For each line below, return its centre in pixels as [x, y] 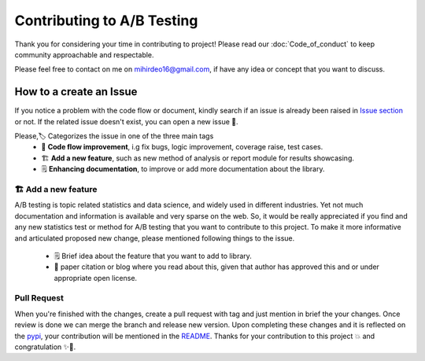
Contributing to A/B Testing [106, 20]
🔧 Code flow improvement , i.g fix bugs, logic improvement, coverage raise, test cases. [182, 147]
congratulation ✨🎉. [45, 347]
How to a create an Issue [76, 92]
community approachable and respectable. [84, 54]
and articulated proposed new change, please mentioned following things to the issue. [155, 238]
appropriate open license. [96, 278]
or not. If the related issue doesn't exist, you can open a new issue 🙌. [126, 121]
